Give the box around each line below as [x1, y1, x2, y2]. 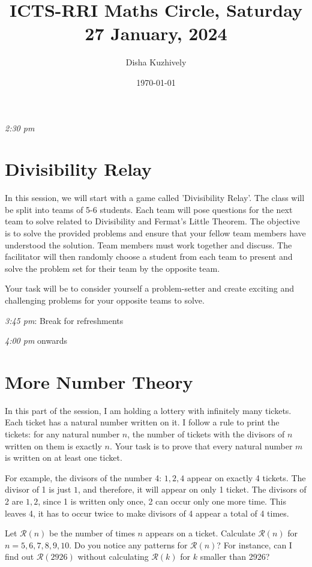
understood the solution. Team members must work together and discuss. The [5, 238, 292, 251]
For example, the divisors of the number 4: [5, 471, 162, 484]
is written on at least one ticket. [5, 451, 122, 464]
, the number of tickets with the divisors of [127, 428, 285, 440]
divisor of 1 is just [5, 483, 71, 496]
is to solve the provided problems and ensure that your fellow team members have [5, 227, 306, 239]
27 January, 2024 [85, 21, 227, 46]
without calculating [77, 550, 149, 563]
